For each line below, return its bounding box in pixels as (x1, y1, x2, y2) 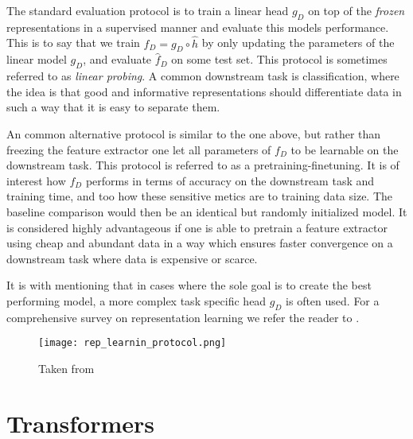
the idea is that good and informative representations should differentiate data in (6, 83, 402, 99)
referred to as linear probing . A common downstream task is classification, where (6, 68, 399, 84)
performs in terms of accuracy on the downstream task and (85, 172, 375, 188)
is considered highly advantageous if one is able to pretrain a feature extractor (6, 219, 388, 235)
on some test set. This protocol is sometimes (171, 51, 388, 68)
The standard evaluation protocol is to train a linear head (6, 2, 289, 18)
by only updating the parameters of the (201, 34, 395, 51)
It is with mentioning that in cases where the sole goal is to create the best (6, 277, 372, 293)
